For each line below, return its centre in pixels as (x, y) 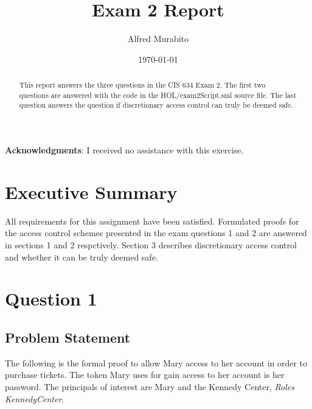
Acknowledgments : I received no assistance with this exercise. (124, 150)
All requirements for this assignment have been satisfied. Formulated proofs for (152, 221)
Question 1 (51, 299)
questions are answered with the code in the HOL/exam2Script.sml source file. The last (158, 95)
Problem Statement (68, 337)
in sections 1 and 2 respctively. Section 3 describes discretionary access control (151, 244)
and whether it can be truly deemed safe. (81, 257)
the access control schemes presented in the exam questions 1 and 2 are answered (156, 233)
